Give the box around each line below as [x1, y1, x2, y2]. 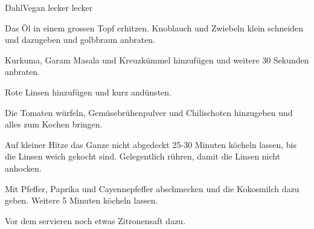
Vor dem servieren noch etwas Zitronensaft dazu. [5, 214, 186, 227]
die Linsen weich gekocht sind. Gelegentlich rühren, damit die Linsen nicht [5, 150, 281, 163]
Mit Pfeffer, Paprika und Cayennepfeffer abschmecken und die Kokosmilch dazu [5, 182, 300, 195]
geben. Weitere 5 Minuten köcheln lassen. [5, 194, 158, 207]
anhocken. [5, 161, 42, 174]
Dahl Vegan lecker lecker [5, 1, 93, 13]
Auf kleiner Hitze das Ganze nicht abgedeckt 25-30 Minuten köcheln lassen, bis [5, 138, 297, 150]
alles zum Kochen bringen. [5, 118, 103, 131]
